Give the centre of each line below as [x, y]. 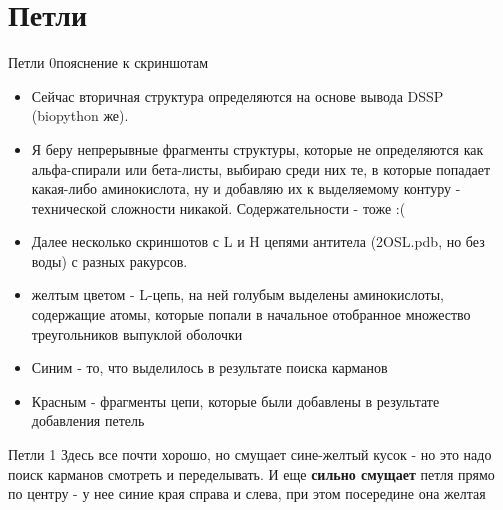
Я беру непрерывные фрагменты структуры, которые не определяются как [257, 148]
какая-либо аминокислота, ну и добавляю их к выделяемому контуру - [246, 188]
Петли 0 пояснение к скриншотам [108, 62]
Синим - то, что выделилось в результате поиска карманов [209, 367]
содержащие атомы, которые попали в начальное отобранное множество [251, 314]
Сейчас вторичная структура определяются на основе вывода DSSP [237, 95]
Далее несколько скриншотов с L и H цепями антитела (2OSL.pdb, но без [258, 241]
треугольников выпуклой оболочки [137, 333]
